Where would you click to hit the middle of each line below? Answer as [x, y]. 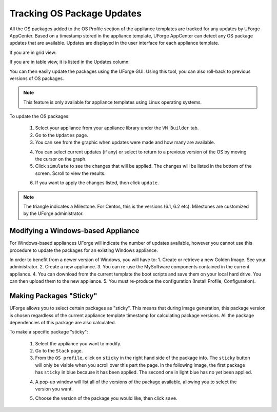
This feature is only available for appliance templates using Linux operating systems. [113, 102]
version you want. [54, 389]
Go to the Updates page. [62, 135]
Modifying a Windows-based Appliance [74, 231]
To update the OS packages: [39, 116]
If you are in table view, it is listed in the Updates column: [70, 62]
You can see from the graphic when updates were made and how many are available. [125, 142]
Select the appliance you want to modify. [78, 343]
